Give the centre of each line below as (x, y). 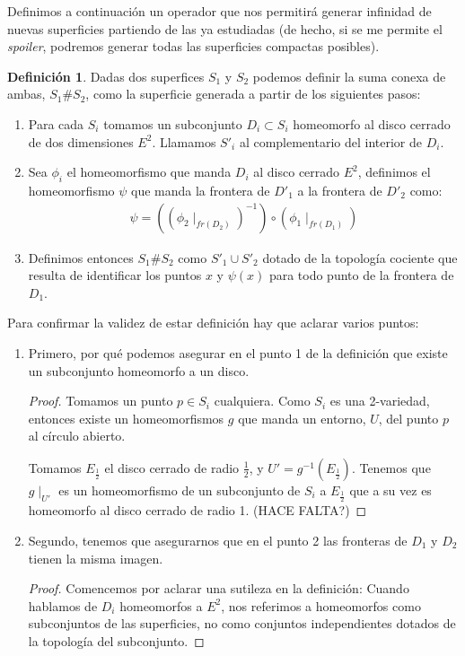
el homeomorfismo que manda (149, 172)
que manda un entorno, (302, 418)
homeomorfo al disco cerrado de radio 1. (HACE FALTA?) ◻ (197, 510)
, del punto (408, 418)
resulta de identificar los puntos (115, 275)
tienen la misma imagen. (96, 558)
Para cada (56, 123)
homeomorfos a (161, 605)
